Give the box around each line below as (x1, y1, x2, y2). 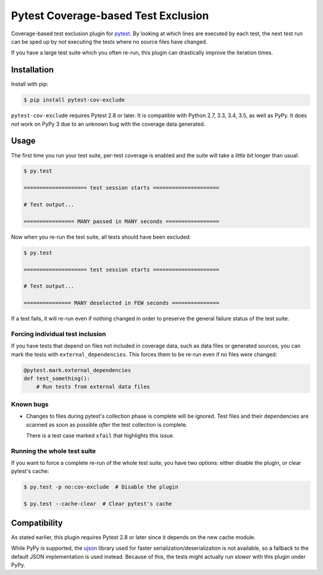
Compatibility (11, 518, 63, 528)
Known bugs (11, 400, 49, 408)
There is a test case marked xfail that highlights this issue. (26, 431, 175, 439)
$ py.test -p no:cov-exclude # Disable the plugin (23, 483, 179, 491)
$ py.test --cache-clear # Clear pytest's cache (23, 500, 172, 507)
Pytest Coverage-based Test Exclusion (11, 9, 209, 22)
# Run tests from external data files (36, 384, 150, 390)
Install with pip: (11, 81, 48, 88)
